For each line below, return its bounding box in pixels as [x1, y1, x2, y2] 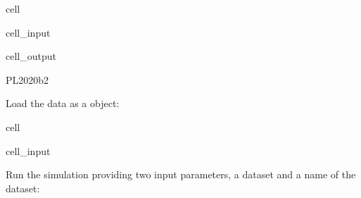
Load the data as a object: [6, 96, 120, 111]
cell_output [6, 49, 56, 63]
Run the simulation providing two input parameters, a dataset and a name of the [6, 167, 356, 182]
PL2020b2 [6, 72, 49, 87]
